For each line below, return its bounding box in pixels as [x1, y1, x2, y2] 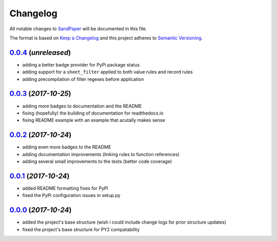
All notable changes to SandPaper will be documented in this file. [9, 26, 147, 32]
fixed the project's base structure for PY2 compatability [22, 226, 140, 232]
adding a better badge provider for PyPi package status [22, 61, 140, 68]
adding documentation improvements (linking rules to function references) [22, 151, 180, 157]
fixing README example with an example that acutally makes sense [22, 117, 165, 123]
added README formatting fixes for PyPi [22, 185, 108, 191]
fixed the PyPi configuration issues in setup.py [22, 192, 121, 199]
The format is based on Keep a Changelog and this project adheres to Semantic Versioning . [9, 35, 203, 41]
